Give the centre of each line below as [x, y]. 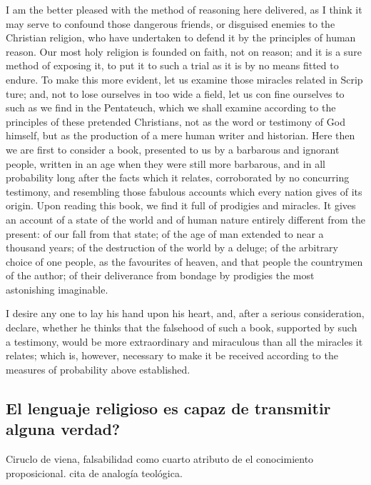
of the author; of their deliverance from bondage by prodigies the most [160, 275]
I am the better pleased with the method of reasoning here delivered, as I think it [184, 9]
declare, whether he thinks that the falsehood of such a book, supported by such [182, 327]
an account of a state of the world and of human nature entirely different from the [185, 219]
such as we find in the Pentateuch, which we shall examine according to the [171, 107]
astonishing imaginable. [57, 289]
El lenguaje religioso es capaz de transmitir [168, 407]
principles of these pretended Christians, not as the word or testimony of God [176, 121]
